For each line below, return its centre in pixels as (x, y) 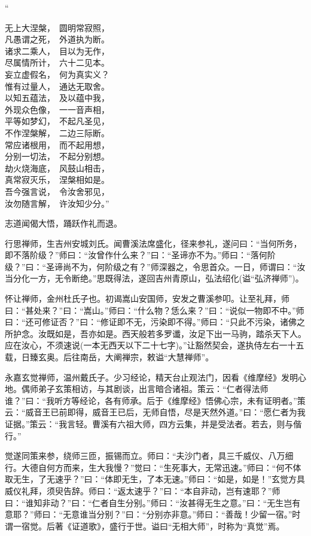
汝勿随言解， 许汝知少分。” (57, 203)
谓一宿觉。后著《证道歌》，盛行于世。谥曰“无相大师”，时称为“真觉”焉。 (145, 526)
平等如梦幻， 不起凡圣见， (57, 121)
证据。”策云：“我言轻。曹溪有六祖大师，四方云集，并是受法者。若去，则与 (149, 424)
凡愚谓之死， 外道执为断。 (57, 39)
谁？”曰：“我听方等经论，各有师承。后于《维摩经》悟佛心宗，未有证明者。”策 (155, 400)
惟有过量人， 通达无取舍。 (57, 86)
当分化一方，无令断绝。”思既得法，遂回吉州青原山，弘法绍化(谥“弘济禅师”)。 (154, 278)
